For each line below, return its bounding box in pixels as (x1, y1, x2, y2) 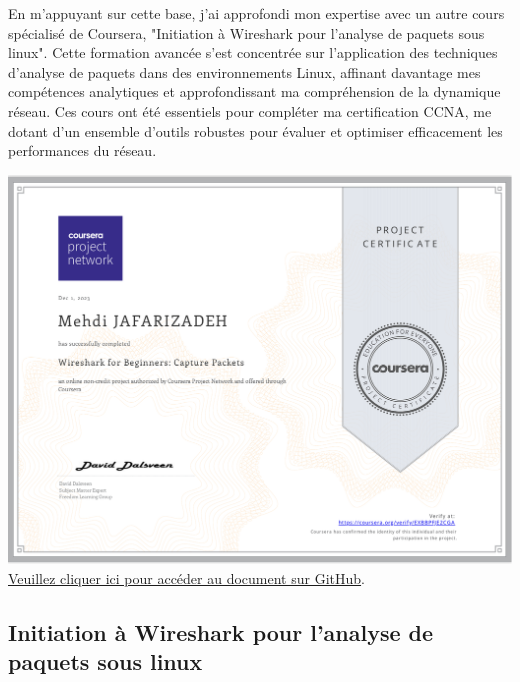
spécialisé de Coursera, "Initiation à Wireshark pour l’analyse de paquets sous (8, 22, 485, 43)
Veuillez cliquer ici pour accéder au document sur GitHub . (8, 567, 365, 588)
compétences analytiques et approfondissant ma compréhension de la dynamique (8, 81, 501, 102)
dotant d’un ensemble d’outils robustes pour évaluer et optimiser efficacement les (8, 120, 503, 141)
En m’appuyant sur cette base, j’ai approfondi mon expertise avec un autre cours (8, 3, 505, 23)
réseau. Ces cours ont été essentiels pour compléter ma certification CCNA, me (8, 100, 492, 121)
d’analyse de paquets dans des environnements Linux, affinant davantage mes (8, 61, 481, 82)
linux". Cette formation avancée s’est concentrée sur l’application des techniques (8, 42, 498, 63)
